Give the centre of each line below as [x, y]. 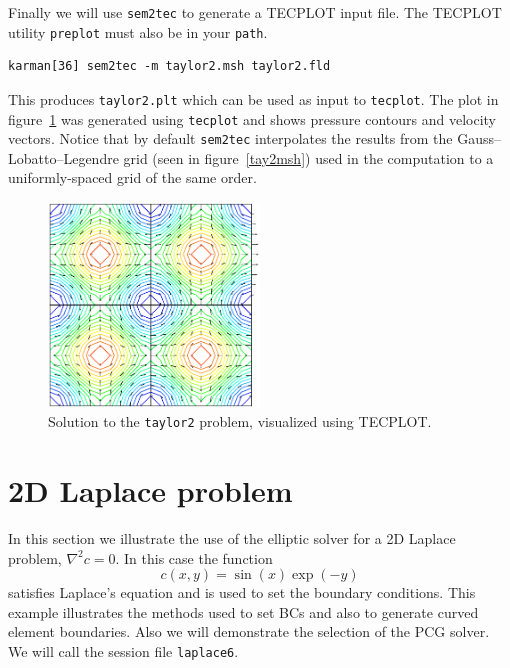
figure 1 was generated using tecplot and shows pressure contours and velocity [252, 118]
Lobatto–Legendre [63, 157]
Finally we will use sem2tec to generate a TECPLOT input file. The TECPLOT [255, 12]
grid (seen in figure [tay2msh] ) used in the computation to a [308, 157]
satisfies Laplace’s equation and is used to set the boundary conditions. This [242, 592]
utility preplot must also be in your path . [138, 31]
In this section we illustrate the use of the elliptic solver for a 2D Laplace [232, 537]
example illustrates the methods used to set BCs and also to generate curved [243, 611]
